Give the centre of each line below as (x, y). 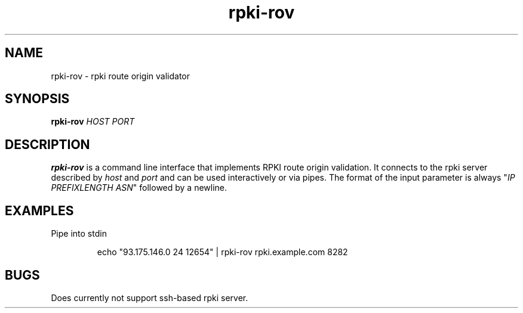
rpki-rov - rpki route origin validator (120, 76)
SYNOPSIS (37, 99)
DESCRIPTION (47, 144)
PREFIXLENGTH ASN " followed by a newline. (139, 188)
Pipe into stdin (79, 234)
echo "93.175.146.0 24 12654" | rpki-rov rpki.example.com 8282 (222, 252)
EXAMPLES (39, 210)
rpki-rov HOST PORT (93, 122)
